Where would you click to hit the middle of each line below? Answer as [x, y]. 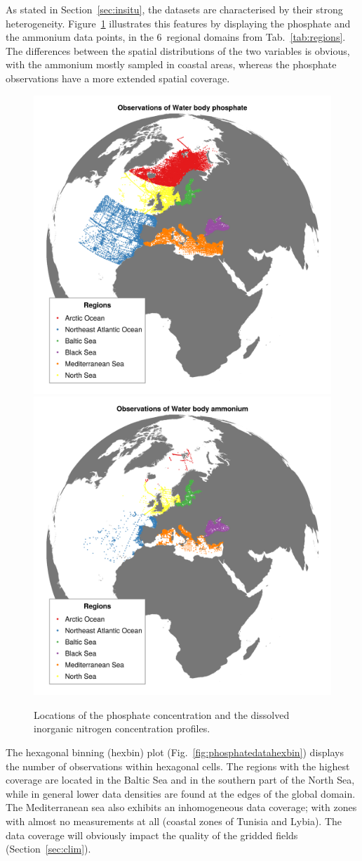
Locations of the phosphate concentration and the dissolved [162, 714]
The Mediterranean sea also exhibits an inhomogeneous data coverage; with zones [181, 807]
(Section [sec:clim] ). [48, 849]
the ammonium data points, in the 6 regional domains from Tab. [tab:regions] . [176, 37]
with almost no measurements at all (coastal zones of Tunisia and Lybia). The [174, 821]
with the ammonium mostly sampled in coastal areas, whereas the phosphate [171, 64]
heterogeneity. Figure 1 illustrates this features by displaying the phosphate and [178, 23]
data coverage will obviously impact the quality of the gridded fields [152, 835]
